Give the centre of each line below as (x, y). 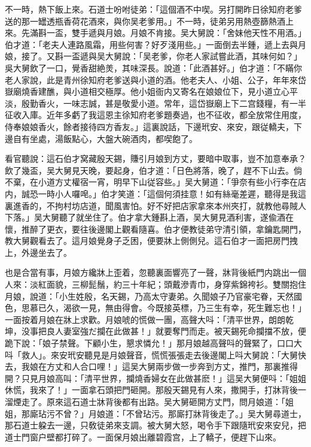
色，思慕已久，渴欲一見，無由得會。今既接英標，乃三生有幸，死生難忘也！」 (155, 308)
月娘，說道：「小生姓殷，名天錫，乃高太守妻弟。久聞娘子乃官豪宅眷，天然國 (153, 296)
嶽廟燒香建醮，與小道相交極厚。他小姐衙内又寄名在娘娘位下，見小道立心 (147, 91)
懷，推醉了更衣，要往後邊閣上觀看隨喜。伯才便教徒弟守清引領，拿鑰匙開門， (155, 229)
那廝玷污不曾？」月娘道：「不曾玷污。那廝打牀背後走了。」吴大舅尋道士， (164, 413)
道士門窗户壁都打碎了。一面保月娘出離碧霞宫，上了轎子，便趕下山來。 (143, 437)
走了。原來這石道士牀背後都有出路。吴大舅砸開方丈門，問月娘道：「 (153, 401)
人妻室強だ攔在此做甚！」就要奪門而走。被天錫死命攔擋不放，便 (180, 331)
